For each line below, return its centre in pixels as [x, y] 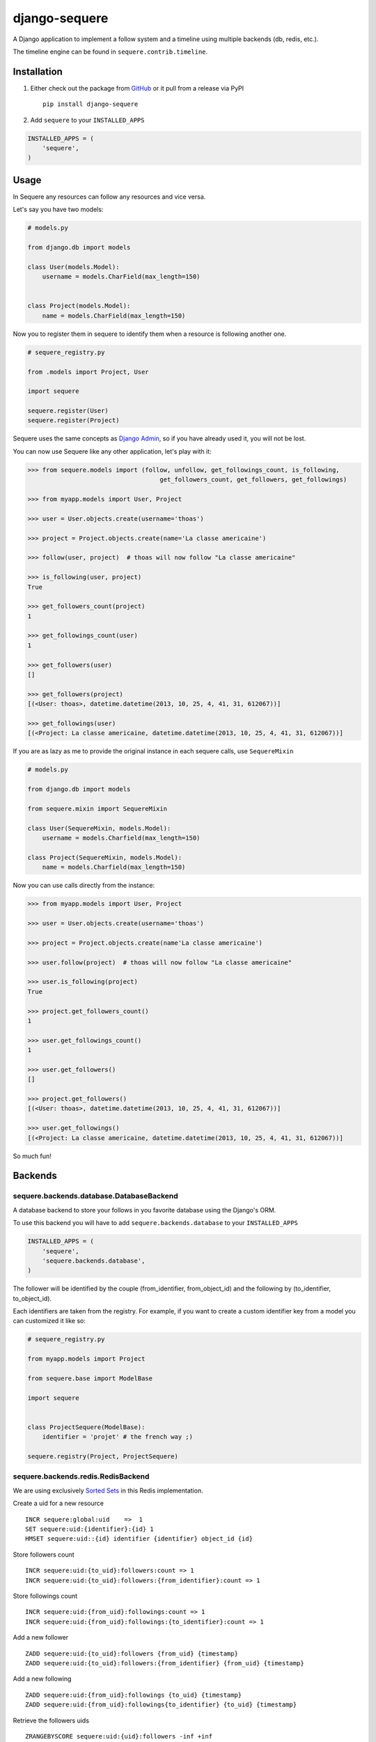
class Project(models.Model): [79, 306]
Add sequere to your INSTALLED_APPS [87, 120]
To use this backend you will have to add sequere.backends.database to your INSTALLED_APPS [156, 1223]
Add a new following [42, 1679]
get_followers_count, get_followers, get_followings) [253, 480]
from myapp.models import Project [86, 1359]
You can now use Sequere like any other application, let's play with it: [112, 451]
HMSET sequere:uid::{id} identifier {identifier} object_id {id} [139, 1539]
